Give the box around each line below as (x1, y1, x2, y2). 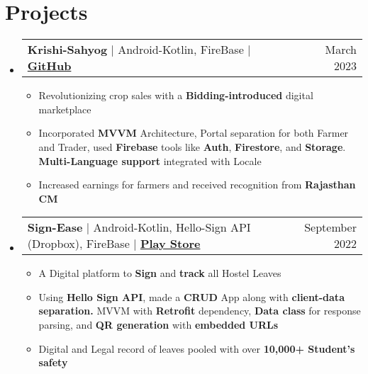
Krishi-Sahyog (27, 41, 108, 58)
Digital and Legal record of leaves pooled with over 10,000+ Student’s (38, 341, 355, 356)
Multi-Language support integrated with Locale (38, 153, 262, 168)
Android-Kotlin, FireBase (118, 41, 244, 58)
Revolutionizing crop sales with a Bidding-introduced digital (38, 88, 313, 103)
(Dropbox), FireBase (27, 235, 130, 252)
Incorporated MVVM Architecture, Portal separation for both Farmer (38, 125, 349, 140)
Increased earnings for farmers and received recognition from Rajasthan (38, 177, 356, 192)
